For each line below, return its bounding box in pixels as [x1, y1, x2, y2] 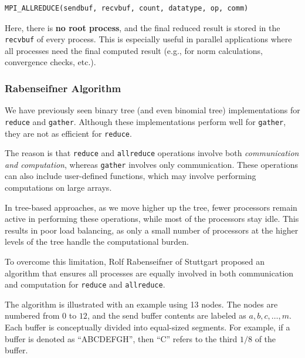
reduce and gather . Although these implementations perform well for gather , [5, 115, 286, 127]
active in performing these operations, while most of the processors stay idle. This [5, 212, 299, 225]
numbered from [5, 309, 60, 322]
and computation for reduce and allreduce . [5, 278, 165, 291]
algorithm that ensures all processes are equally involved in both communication [5, 266, 294, 279]
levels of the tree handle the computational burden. [5, 235, 189, 248]
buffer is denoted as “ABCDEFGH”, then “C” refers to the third [5, 332, 238, 345]
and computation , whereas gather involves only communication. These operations [5, 158, 298, 170]
